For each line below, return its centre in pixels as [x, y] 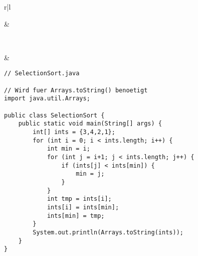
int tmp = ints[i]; [79, 199]
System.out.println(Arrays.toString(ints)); [108, 232]
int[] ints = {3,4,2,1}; [74, 132]
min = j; [90, 174]
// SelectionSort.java [42, 74]
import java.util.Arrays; [47, 99]
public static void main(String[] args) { [90, 124]
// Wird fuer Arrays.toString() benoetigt [76, 90]
